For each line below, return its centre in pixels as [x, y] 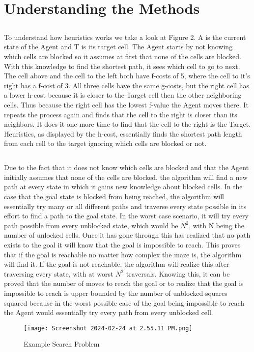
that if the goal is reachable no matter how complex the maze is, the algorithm [123, 254]
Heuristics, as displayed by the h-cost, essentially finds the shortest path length [123, 133]
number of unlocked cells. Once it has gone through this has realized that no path [127, 235]
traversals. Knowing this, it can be [178, 273]
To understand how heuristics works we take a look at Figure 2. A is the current [125, 37]
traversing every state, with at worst [59, 273]
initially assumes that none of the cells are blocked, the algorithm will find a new [126, 177]
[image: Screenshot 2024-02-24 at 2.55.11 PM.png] [108, 328]
